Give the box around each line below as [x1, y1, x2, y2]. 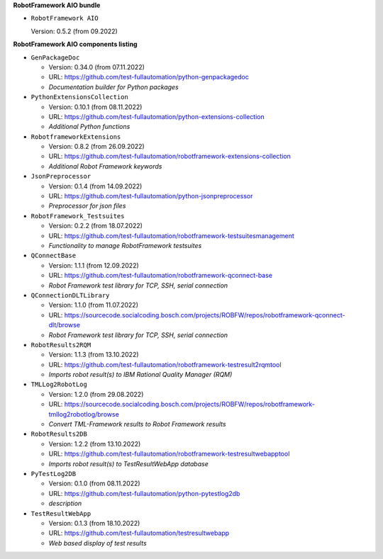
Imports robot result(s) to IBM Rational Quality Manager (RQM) [48, 371, 233, 379]
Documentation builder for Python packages [48, 82, 179, 91]
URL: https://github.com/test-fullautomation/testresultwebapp [48, 529, 230, 538]
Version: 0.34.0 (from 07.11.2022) [48, 62, 145, 71]
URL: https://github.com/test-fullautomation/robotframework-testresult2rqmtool [48, 360, 282, 368]
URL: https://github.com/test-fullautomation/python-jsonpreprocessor [48, 192, 253, 201]
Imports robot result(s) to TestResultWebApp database [48, 459, 209, 468]
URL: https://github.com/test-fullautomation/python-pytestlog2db [48, 489, 240, 497]
